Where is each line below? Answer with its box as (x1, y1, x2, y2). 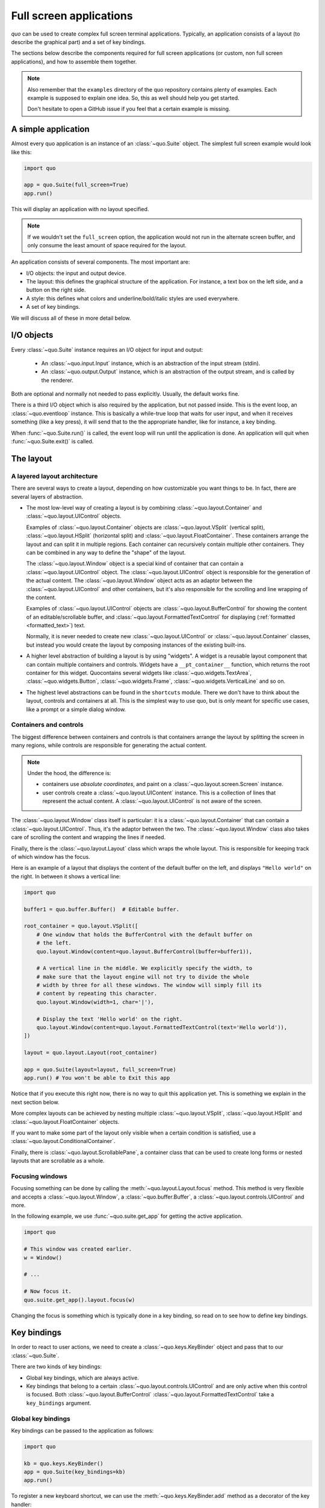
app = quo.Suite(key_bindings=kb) (23, 1469, 126, 1475)
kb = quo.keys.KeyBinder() (23, 1460, 104, 1467)
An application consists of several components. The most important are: (11, 258, 190, 265)
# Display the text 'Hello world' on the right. (36, 1015, 183, 1022)
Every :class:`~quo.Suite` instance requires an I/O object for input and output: (11, 346, 203, 353)
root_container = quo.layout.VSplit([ (23, 923, 138, 930)
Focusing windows (11, 1172, 67, 1180)
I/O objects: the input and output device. (26, 269, 126, 277)
